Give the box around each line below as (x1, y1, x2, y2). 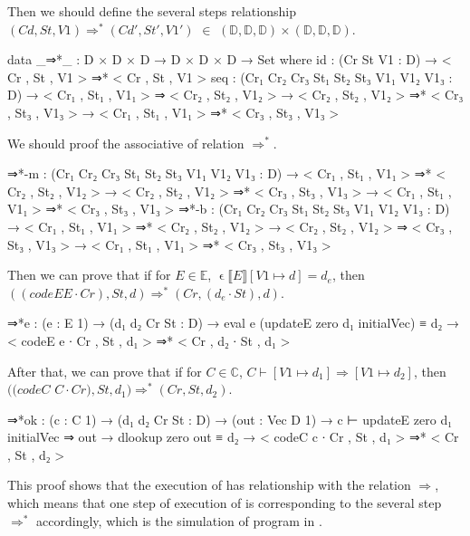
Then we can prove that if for (7, 265, 171, 284)
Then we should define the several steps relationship (7, 2, 296, 20)
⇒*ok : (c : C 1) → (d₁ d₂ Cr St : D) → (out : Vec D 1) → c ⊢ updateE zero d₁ (7, 409, 453, 428)
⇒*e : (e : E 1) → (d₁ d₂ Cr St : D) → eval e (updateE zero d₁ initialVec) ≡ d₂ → (7, 313, 460, 332)
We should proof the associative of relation (7, 133, 245, 152)
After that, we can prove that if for (7, 361, 202, 380)
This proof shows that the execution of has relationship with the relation (7, 475, 411, 494)
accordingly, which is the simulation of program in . (36, 511, 322, 530)
